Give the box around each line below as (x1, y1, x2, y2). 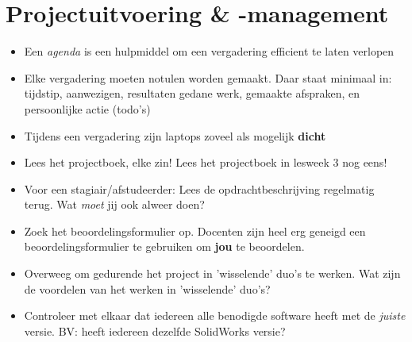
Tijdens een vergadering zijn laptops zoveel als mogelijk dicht (24, 127, 326, 144)
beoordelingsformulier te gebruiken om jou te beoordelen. (24, 238, 305, 255)
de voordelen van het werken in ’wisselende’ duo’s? (24, 280, 271, 297)
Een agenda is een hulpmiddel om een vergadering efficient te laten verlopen (24, 43, 395, 60)
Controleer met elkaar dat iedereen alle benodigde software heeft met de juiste (24, 307, 406, 324)
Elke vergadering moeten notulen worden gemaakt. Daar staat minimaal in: (24, 69, 392, 86)
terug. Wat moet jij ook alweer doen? (24, 196, 205, 213)
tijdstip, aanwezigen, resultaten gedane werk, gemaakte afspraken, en (24, 85, 360, 102)
